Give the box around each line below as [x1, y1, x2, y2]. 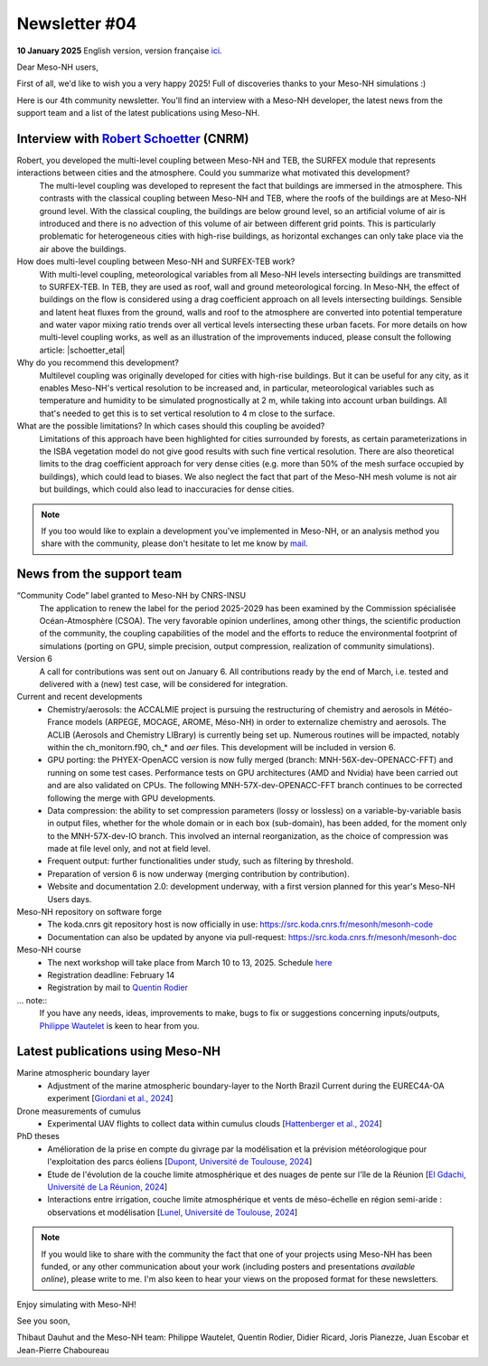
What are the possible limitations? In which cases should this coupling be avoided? [16, 420, 325, 431]
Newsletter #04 [16, 14, 137, 33]
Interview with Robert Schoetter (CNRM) [16, 131, 249, 146]
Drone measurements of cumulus [16, 1106, 142, 1116]
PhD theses [16, 1131, 61, 1142]
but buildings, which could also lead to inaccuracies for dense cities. [39, 484, 295, 495]
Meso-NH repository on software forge [16, 907, 163, 918]
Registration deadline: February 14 [47, 969, 175, 980]
